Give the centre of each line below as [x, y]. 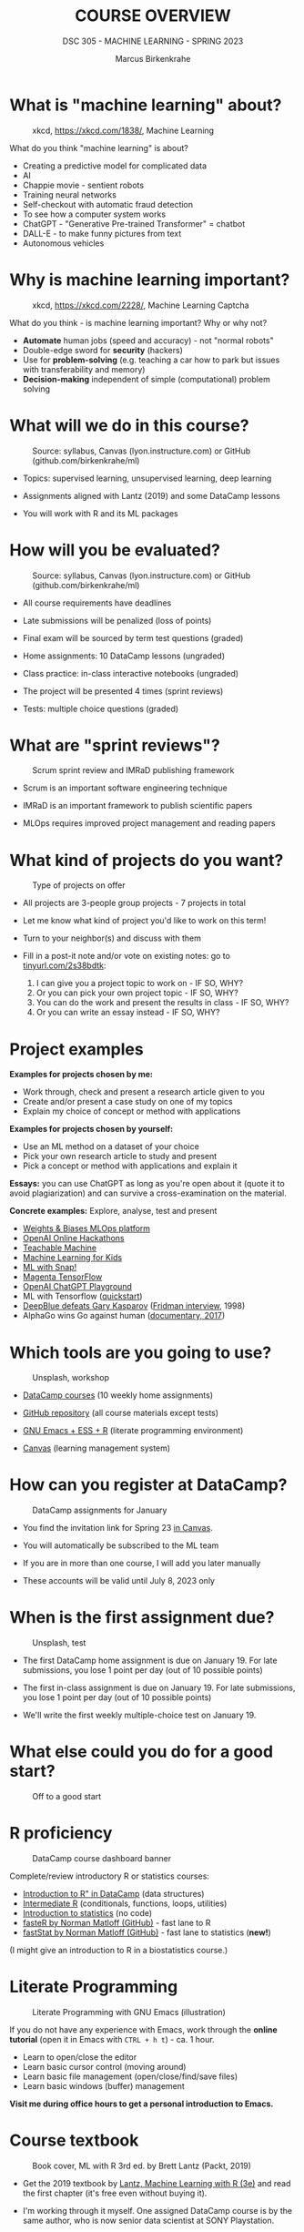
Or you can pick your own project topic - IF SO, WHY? [137, 993]
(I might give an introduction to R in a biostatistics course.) [119, 1950]
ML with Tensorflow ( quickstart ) [82, 1296]
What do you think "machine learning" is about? [99, 148]
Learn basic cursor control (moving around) [104, 2066]
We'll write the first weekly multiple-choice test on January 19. [139, 1715]
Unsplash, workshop [71, 1378]
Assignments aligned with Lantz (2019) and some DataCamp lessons [151, 495]
